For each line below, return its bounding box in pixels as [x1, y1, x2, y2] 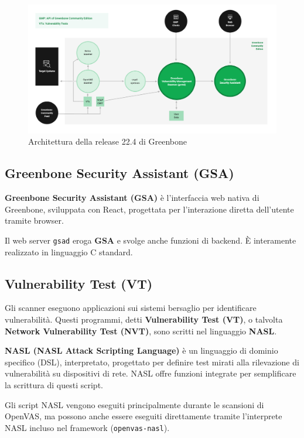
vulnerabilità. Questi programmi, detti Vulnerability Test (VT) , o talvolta [5, 313, 283, 326]
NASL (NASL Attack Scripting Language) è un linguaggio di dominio [5, 344, 278, 357]
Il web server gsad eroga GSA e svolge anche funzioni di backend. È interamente [5, 234, 296, 247]
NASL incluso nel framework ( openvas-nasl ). [5, 421, 170, 433]
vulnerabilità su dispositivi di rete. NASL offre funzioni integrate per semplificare [5, 367, 296, 379]
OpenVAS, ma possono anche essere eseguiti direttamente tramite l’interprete [5, 410, 282, 422]
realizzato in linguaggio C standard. [5, 245, 133, 258]
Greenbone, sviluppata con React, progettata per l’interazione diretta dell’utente [5, 203, 294, 215]
